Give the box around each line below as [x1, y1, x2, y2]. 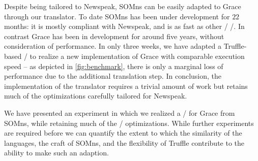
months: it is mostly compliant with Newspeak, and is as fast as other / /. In [4, 21, 245, 31]
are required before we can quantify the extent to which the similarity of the [4, 127, 242, 138]
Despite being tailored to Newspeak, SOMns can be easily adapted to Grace [4, 1, 241, 11]
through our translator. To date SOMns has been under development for [4, 11, 230, 21]
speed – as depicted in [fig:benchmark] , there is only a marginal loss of [4, 60, 223, 71]
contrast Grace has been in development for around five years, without [4, 30, 224, 41]
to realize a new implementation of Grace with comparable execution [30, 50, 245, 61]
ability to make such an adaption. [4, 147, 109, 158]
